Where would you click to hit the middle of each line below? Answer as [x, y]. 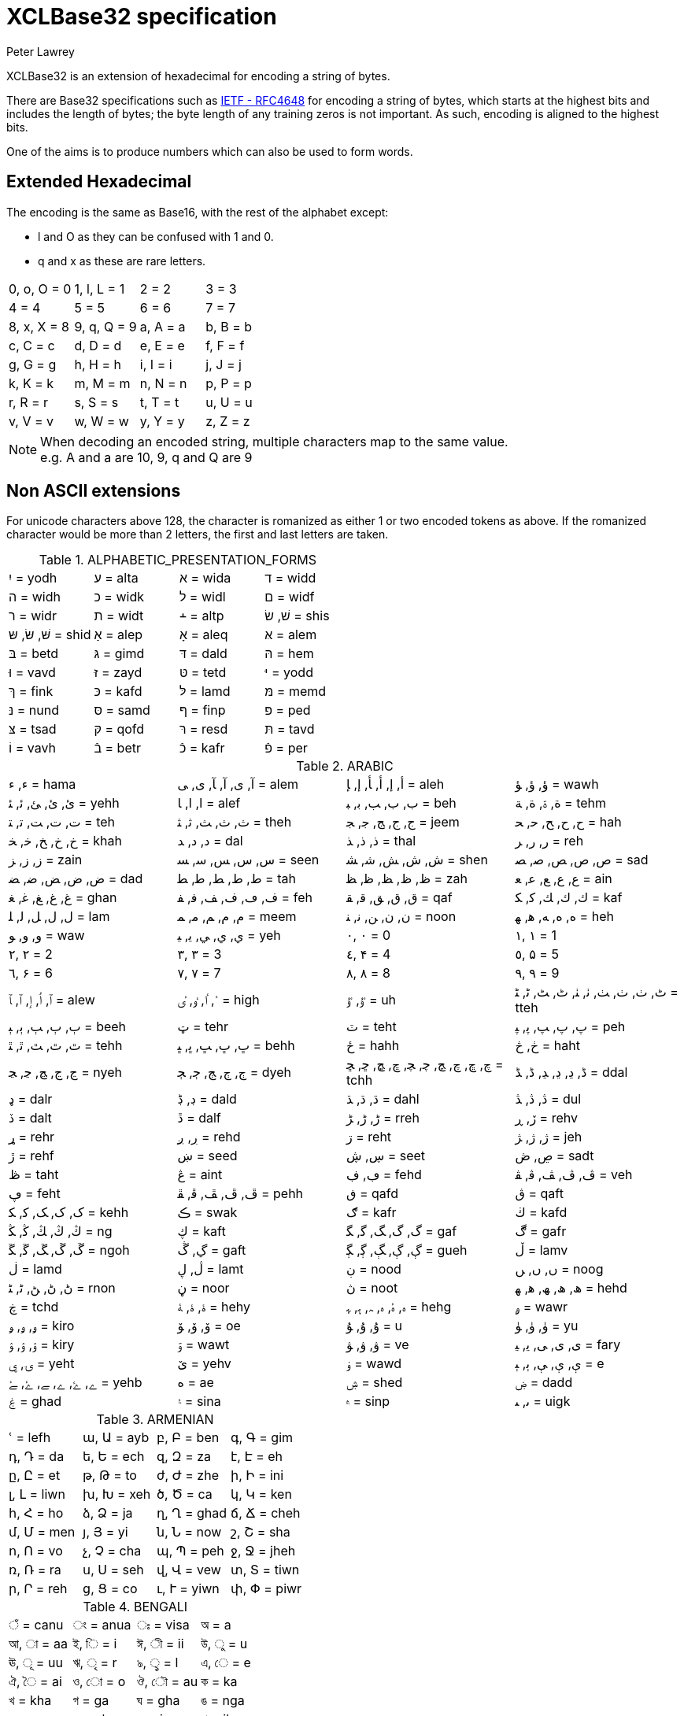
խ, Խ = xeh [117, 1494]
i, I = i [156, 364]
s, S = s [96, 402]
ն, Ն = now [189, 1532]
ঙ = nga [223, 1701]
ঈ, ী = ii [160, 1644]
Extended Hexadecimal [99, 182]
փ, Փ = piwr [266, 1589]
